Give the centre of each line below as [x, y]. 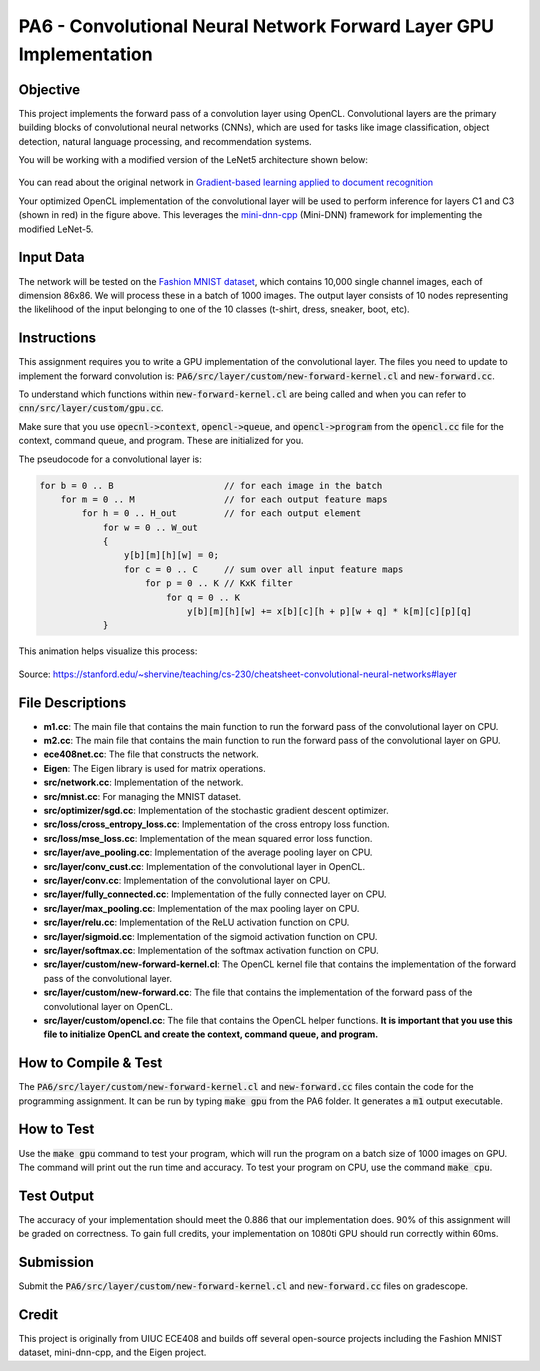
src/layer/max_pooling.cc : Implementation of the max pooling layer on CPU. [201, 908]
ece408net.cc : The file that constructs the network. [151, 754]
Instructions [57, 338]
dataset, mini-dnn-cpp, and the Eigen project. [112, 1352]
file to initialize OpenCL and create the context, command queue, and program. [211, 1034]
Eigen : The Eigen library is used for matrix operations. [154, 768]
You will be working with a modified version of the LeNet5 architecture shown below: [193, 160]
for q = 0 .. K [202, 597]
